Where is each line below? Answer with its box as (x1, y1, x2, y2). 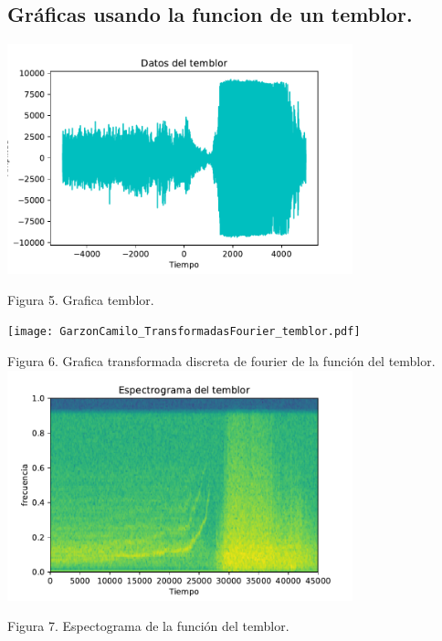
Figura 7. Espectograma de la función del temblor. (7, 616, 289, 636)
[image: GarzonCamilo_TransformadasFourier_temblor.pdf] (7, 325, 361, 339)
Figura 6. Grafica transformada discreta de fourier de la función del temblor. (7, 352, 436, 370)
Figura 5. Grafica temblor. (7, 289, 154, 309)
